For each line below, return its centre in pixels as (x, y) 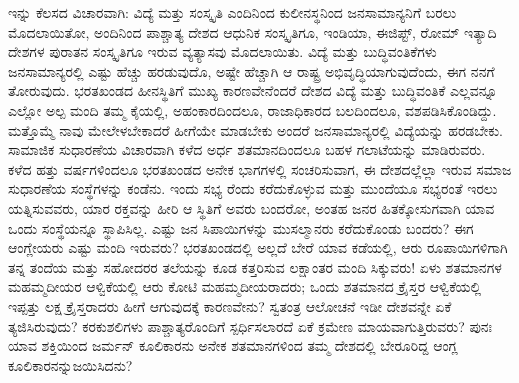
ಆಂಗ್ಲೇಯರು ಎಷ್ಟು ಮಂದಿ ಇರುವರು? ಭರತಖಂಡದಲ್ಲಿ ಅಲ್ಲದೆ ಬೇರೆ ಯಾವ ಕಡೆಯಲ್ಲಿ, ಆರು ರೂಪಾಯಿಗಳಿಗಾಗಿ (258, 247)
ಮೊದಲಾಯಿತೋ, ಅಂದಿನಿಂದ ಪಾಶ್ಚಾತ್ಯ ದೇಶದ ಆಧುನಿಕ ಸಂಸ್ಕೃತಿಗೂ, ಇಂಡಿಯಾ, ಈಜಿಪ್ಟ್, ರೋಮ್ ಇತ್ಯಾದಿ (252, 31)
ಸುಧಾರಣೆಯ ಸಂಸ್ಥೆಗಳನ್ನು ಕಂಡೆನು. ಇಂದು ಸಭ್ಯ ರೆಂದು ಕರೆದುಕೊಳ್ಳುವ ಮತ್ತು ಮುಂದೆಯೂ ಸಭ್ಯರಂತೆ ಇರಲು (253, 188)
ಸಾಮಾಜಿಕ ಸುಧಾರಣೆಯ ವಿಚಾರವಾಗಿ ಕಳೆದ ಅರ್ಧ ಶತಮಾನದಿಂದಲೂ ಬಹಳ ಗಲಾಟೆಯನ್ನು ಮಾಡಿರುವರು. (247, 149)
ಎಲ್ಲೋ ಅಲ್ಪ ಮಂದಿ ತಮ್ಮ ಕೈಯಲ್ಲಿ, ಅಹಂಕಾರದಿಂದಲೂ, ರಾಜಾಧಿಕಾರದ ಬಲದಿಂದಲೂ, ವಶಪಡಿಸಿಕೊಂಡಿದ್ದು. (252, 109)
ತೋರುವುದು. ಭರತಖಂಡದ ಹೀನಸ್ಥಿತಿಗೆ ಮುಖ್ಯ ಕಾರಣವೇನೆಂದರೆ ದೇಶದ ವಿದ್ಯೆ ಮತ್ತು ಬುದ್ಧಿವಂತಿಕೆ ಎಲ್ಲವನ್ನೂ (253, 90)
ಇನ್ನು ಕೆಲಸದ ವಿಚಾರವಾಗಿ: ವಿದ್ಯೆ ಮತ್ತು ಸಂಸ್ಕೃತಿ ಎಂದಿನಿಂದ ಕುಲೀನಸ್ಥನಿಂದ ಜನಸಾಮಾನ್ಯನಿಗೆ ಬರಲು (232, 12)
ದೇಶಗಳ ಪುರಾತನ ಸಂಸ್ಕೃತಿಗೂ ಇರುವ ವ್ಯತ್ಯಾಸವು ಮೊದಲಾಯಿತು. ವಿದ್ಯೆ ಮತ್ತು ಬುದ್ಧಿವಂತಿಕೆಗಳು (222, 51)
